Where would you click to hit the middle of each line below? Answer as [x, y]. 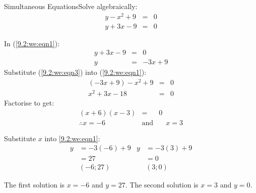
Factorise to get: [29, 103]
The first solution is [35, 184]
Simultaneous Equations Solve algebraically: [71, 6]
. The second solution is [162, 184]
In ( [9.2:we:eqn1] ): [32, 43]
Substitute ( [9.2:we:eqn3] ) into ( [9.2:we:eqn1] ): [75, 72]
